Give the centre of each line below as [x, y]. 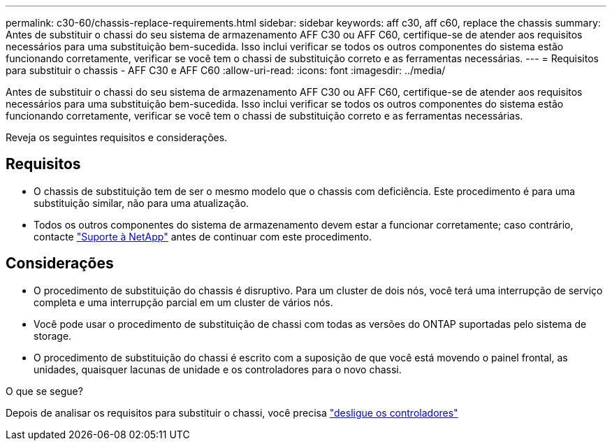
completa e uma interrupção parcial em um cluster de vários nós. [183, 302]
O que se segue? [44, 391]
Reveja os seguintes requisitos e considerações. [117, 137]
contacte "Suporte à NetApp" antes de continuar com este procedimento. [203, 236]
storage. [53, 336]
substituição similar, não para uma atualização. [141, 203]
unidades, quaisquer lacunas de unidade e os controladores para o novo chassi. [218, 369]
